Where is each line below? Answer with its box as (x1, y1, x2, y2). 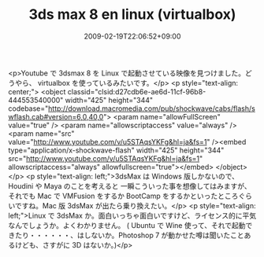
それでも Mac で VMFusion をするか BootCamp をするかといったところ (8, 191, 239, 200)
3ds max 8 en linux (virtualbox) (28, 6, 236, 24)
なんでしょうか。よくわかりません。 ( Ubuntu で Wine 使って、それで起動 (8, 220, 246, 229)
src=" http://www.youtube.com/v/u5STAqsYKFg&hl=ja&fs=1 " (8, 153, 203, 163)
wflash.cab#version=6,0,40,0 (8, 112, 104, 121)
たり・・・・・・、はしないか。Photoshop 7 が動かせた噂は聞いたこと (14, 230, 244, 240)
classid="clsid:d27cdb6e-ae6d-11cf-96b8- (67, 86, 206, 96)
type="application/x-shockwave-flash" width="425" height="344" (8, 145, 225, 155)
